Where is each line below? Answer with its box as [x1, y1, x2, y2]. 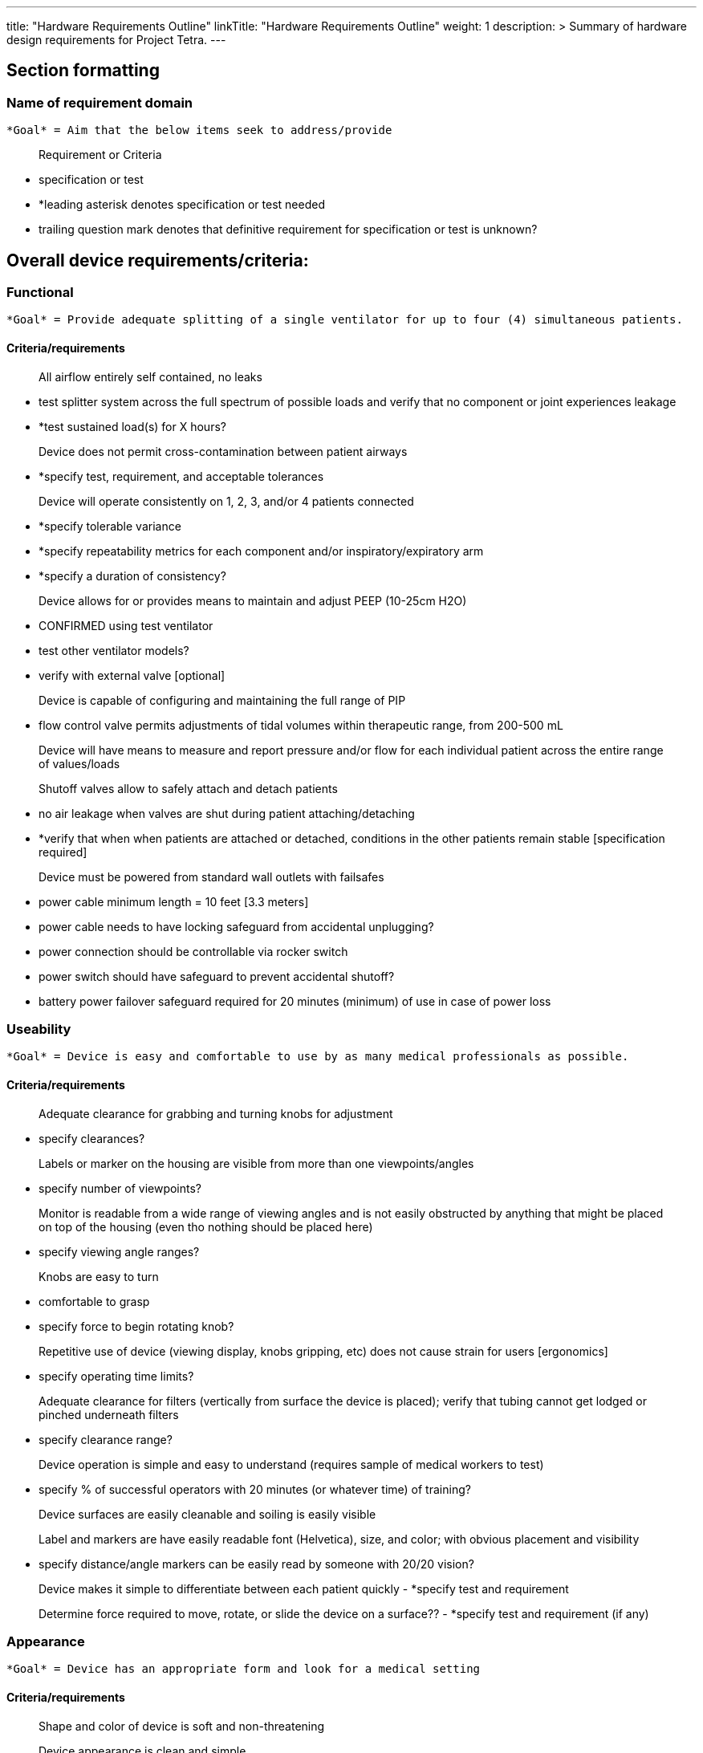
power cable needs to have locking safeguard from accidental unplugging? [39, 919, 434, 933]
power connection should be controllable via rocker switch [39, 944, 348, 958]
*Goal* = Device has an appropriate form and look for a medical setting [6, 1662, 481, 1676]
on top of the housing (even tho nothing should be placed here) [39, 1219, 373, 1234]
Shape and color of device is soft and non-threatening [39, 1718, 325, 1733]
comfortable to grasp [39, 1294, 150, 1308]
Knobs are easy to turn [39, 1269, 159, 1283]
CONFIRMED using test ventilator [39, 618, 213, 632]
